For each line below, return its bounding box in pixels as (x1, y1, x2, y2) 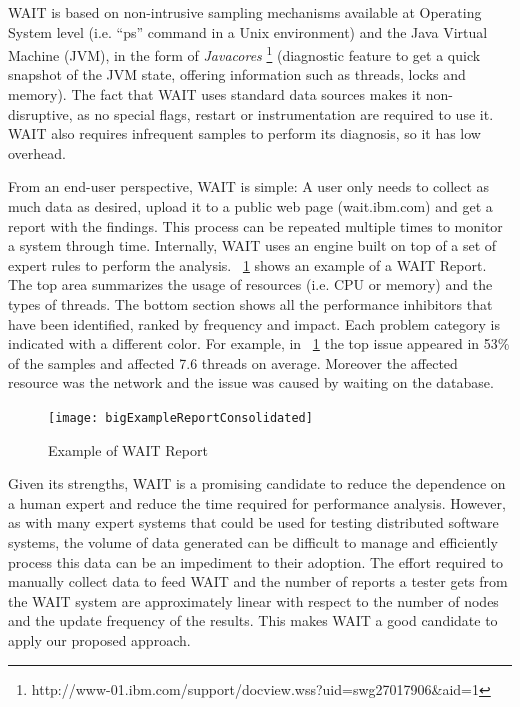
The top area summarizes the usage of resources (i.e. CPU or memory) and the (8, 274, 493, 295)
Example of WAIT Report (48, 439, 208, 460)
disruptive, (8, 103, 73, 124)
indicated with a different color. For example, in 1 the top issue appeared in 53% (8, 333, 510, 354)
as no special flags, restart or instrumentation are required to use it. (77, 103, 494, 124)
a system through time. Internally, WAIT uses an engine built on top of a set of (8, 235, 497, 256)
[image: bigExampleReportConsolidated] (48, 410, 313, 425)
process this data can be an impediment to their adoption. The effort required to (8, 551, 504, 572)
